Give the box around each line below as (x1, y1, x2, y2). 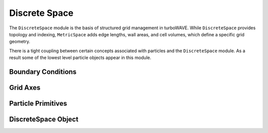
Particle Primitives (9, 99, 67, 108)
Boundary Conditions (9, 67, 77, 76)
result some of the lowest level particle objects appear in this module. (9, 55, 151, 61)
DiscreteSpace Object (9, 115, 79, 124)
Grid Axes (9, 83, 41, 92)
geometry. (9, 39, 30, 45)
